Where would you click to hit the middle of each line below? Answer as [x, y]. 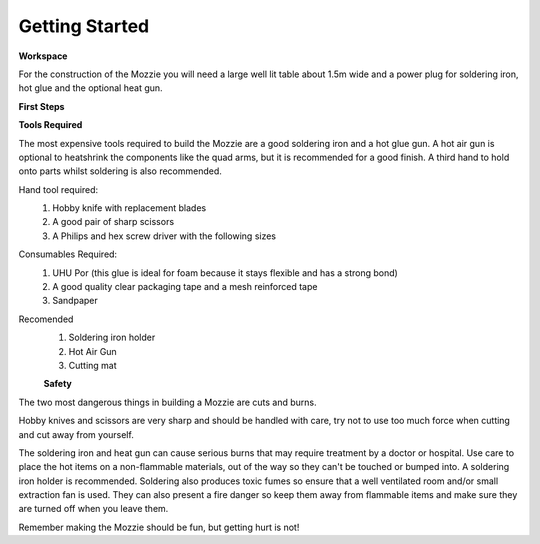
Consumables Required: [68, 254]
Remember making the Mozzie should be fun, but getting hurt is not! [159, 527]
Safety [57, 384]
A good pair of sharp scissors [113, 222]
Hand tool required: [58, 189]
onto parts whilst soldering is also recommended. [120, 171]
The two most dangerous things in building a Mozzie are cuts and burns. [167, 402]
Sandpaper [75, 301]
